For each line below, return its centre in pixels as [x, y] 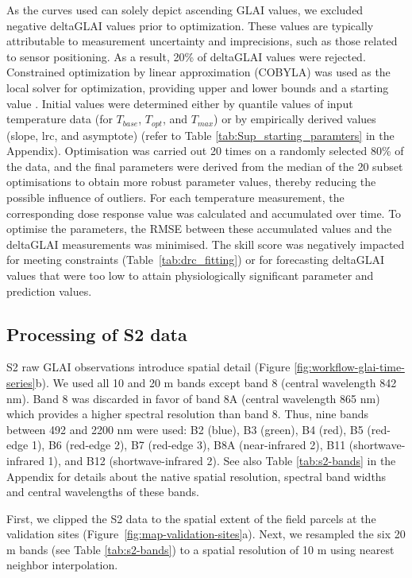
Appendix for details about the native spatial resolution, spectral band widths [196, 476]
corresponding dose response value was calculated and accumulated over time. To [204, 213]
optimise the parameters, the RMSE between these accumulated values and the [199, 229]
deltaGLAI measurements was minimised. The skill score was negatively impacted [206, 244]
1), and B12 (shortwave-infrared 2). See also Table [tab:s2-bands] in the [222, 460]
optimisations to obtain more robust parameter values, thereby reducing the [191, 182]
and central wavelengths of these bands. [103, 492]
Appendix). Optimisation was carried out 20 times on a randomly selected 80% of [205, 151]
